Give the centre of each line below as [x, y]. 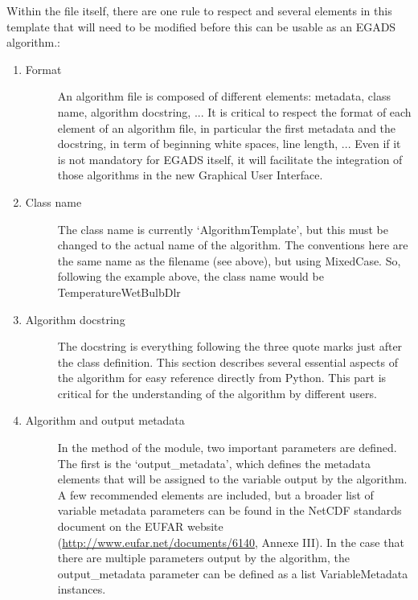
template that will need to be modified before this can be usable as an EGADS [201, 26]
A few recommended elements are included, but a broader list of [215, 494]
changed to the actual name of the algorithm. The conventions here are [233, 245]
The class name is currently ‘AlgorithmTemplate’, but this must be [223, 229]
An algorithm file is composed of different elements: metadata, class [224, 96]
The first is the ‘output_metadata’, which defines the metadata [214, 463]
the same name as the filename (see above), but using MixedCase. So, [229, 260]
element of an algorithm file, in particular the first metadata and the [227, 127]
